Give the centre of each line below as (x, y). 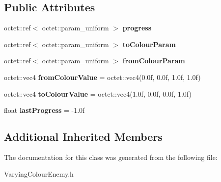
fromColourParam (154, 61)
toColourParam (149, 44)
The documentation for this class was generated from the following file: (111, 157)
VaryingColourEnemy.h (39, 173)
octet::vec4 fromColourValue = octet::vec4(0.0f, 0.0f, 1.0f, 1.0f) (102, 77)
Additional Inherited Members (83, 137)
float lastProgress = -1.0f (44, 110)
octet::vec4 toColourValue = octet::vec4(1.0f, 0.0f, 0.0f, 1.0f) (98, 93)
